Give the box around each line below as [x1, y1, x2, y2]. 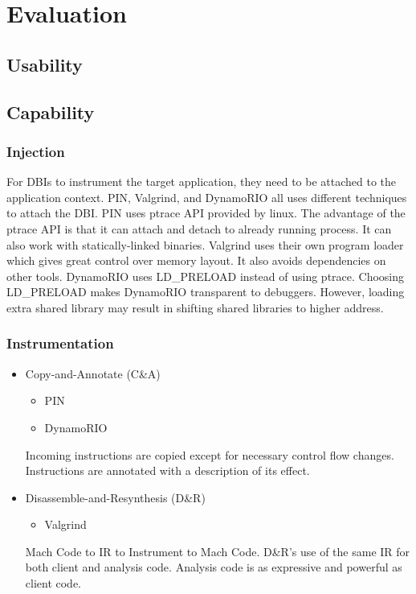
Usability [6, 52, 83, 76]
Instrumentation [6, 333, 114, 353]
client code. [25, 575, 82, 592]
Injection [6, 141, 65, 161]
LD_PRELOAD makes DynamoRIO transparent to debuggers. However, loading [6, 283, 405, 300]
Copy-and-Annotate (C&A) [25, 365, 161, 382]
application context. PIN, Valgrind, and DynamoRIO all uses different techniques [6, 188, 407, 205]
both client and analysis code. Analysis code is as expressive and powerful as [25, 559, 402, 575]
